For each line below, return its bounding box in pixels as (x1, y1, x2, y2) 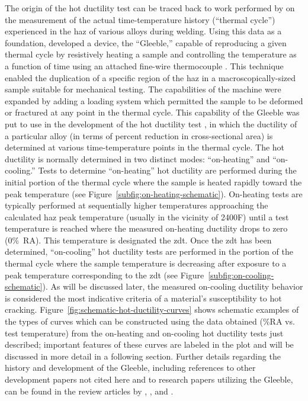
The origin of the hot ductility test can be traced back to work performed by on (5, 2, 295, 14)
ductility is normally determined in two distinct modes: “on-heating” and (5, 152, 270, 165)
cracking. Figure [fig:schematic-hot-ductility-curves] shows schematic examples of (5, 303, 299, 316)
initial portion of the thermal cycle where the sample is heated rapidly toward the (5, 175, 302, 188)
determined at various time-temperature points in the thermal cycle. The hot (5, 141, 285, 153)
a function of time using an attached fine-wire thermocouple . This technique (5, 59, 284, 72)
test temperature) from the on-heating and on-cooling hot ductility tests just (5, 326, 284, 339)
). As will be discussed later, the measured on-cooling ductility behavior (42, 280, 303, 293)
